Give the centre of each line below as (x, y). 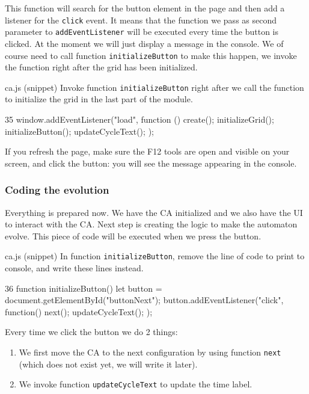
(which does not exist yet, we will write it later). (108, 364)
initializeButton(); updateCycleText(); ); (79, 131)
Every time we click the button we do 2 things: (91, 332)
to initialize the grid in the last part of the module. (99, 99)
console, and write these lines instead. (74, 268)
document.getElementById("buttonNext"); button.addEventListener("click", (144, 300)
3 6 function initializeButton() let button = (84, 288)
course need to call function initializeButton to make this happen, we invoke (151, 55)
